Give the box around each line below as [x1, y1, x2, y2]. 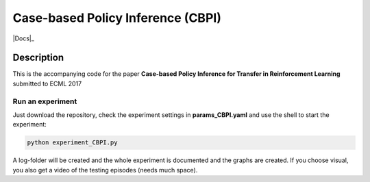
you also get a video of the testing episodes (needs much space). [12, 166, 198, 174]
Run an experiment [12, 96, 77, 106]
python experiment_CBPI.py [27, 139, 118, 146]
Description [12, 52, 64, 64]
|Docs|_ [12, 34, 34, 42]
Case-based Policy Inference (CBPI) [12, 10, 222, 25]
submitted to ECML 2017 [12, 79, 82, 88]
